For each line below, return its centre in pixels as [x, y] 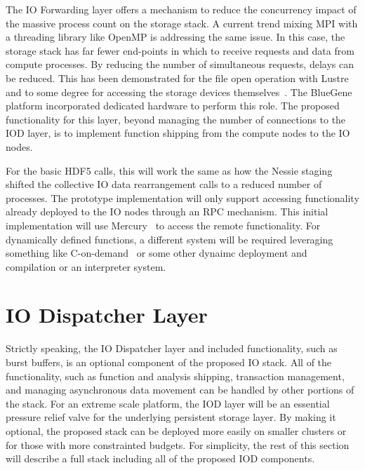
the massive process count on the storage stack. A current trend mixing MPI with [182, 23]
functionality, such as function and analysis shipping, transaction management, [175, 376]
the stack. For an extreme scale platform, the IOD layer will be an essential [168, 403]
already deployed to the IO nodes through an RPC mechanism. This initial [167, 211]
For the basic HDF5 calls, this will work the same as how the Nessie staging [169, 170]
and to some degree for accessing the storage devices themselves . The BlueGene [179, 92]
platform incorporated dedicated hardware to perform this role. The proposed [173, 106]
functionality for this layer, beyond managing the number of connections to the [176, 119]
